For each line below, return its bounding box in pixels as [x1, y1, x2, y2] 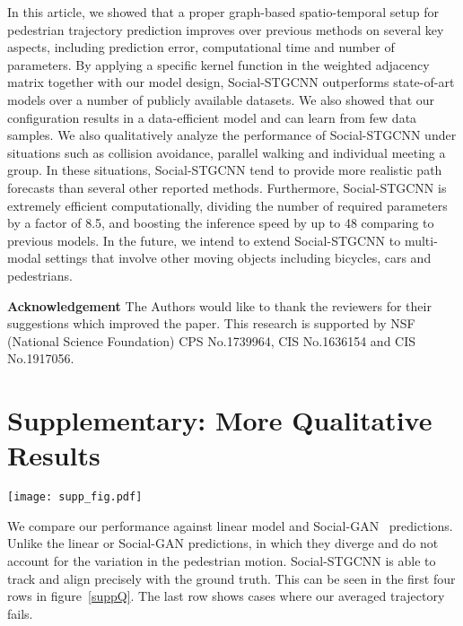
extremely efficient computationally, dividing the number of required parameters [7, 196, 448, 214]
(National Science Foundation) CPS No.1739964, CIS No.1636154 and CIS [7, 331, 416, 350]
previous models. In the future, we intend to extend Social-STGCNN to [7, 230, 401, 249]
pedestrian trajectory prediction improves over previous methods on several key [7, 20, 444, 39]
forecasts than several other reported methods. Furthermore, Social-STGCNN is [7, 178, 447, 196]
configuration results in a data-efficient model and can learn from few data [7, 108, 417, 126]
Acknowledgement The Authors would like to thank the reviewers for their [7, 296, 432, 315]
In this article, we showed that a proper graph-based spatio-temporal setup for [7, 3, 439, 21]
